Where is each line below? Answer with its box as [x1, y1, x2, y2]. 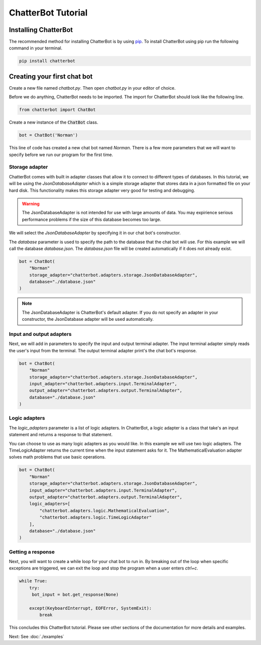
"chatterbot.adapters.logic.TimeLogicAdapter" [39, 515, 152, 520]
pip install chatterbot [19, 58, 76, 64]
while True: [19, 578, 48, 584]
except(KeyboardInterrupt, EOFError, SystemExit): [29, 605, 152, 611]
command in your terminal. [9, 45, 62, 51]
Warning [22, 201, 40, 206]
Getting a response [9, 548, 55, 555]
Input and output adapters [9, 331, 72, 337]
